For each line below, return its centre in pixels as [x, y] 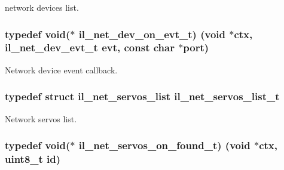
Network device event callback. [61, 69]
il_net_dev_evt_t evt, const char [90, 47]
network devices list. [42, 7]
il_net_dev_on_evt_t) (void [152, 34]
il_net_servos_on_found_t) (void [164, 145]
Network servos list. [41, 118]
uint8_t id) [33, 158]
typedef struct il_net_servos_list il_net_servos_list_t [142, 96]
